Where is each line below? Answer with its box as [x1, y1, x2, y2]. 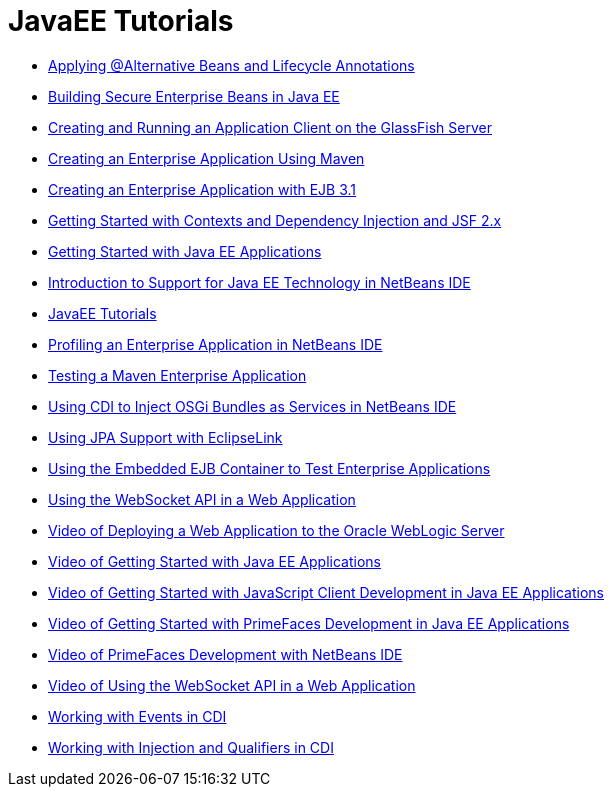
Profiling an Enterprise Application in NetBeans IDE [48, 335, 383, 353]
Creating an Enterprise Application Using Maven [48, 149, 365, 167]
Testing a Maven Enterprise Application [48, 366, 307, 384]
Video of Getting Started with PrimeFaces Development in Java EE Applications [48, 614, 570, 632]
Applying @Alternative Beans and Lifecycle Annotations [48, 56, 415, 74]
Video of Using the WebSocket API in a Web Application [48, 676, 416, 694]
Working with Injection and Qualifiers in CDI [48, 738, 334, 756]
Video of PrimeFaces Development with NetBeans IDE [48, 645, 403, 663]
